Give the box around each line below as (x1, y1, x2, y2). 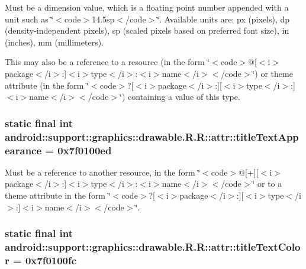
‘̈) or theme (252, 67, 293, 79)
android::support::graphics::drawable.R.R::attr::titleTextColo (5, 239, 301, 254)
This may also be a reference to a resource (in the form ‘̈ (5, 56, 210, 68)
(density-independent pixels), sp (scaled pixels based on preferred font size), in (5, 24, 289, 37)
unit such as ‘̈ (5, 12, 54, 25)
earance (5, 142, 42, 157)
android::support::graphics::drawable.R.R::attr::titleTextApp (5, 129, 299, 144)
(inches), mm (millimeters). (5, 35, 104, 48)
